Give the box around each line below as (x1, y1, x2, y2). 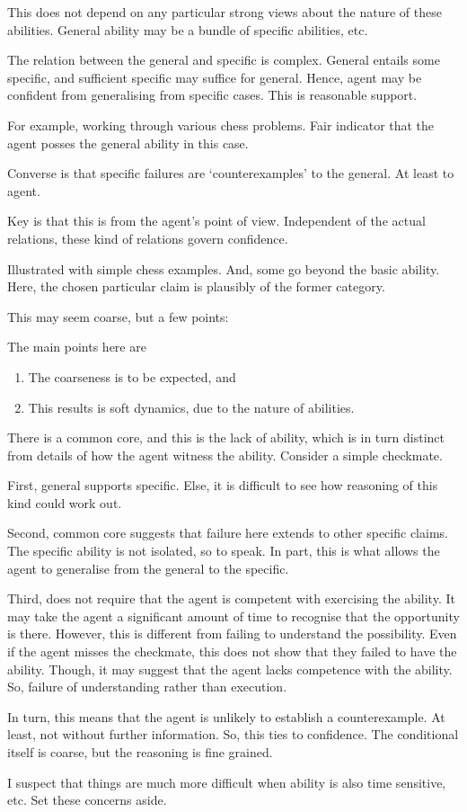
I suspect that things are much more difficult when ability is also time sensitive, (7, 772, 446, 791)
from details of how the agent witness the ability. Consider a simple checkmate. (7, 445, 443, 464)
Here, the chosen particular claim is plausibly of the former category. (7, 277, 385, 296)
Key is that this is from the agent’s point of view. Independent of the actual (7, 211, 426, 230)
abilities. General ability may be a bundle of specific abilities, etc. (7, 20, 368, 39)
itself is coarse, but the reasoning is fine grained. (7, 743, 273, 761)
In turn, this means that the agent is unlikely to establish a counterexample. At (7, 707, 445, 726)
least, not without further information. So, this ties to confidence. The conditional (7, 725, 459, 744)
